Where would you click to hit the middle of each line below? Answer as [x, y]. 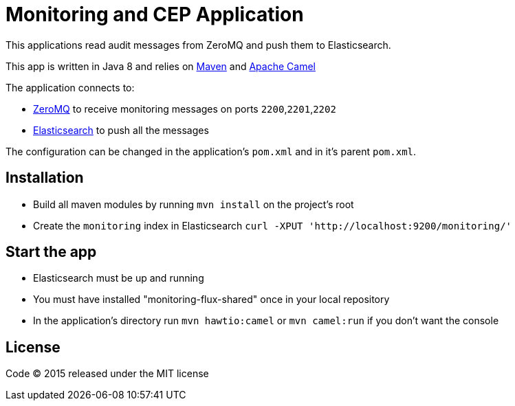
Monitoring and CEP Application [155, 14]
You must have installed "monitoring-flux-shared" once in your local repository [211, 300]
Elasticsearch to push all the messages [121, 130]
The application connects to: [70, 87]
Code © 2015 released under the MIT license [107, 374]
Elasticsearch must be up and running [119, 278]
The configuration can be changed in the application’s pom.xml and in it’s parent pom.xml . [211, 151]
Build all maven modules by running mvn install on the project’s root [194, 204]
